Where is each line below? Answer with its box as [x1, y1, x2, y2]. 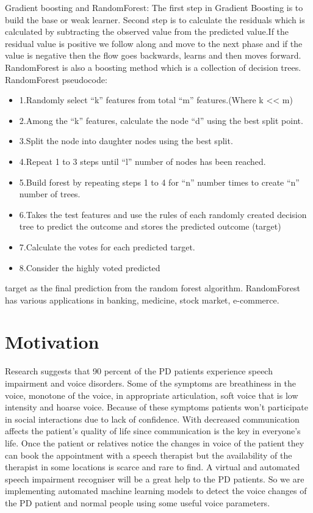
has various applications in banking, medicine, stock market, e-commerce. [5, 293, 279, 306]
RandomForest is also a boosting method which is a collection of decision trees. [5, 60, 301, 73]
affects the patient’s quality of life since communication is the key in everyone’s [5, 424, 301, 437]
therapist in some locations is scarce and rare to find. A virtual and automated [5, 460, 300, 473]
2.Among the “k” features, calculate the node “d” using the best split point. [19, 114, 303, 126]
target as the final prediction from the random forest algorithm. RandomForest [5, 282, 300, 294]
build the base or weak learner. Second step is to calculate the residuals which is [5, 13, 305, 26]
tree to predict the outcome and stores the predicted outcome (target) [19, 220, 281, 233]
